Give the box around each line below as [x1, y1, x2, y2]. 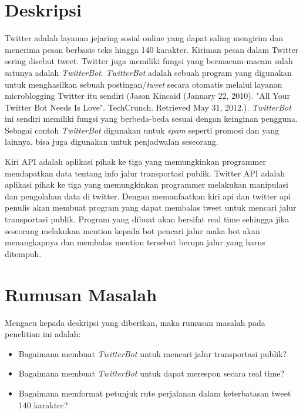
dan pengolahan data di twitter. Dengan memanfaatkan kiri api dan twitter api [5, 189, 291, 202]
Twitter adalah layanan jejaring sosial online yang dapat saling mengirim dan [5, 32, 284, 44]
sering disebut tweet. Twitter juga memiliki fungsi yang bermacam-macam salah [5, 55, 293, 67]
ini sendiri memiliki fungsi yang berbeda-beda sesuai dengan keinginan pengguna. [5, 112, 298, 125]
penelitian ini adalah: [5, 328, 81, 340]
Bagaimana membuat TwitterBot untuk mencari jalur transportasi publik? [18, 347, 287, 359]
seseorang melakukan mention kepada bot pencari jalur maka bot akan [5, 224, 260, 237]
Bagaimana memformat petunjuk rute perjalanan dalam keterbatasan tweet [18, 387, 291, 399]
